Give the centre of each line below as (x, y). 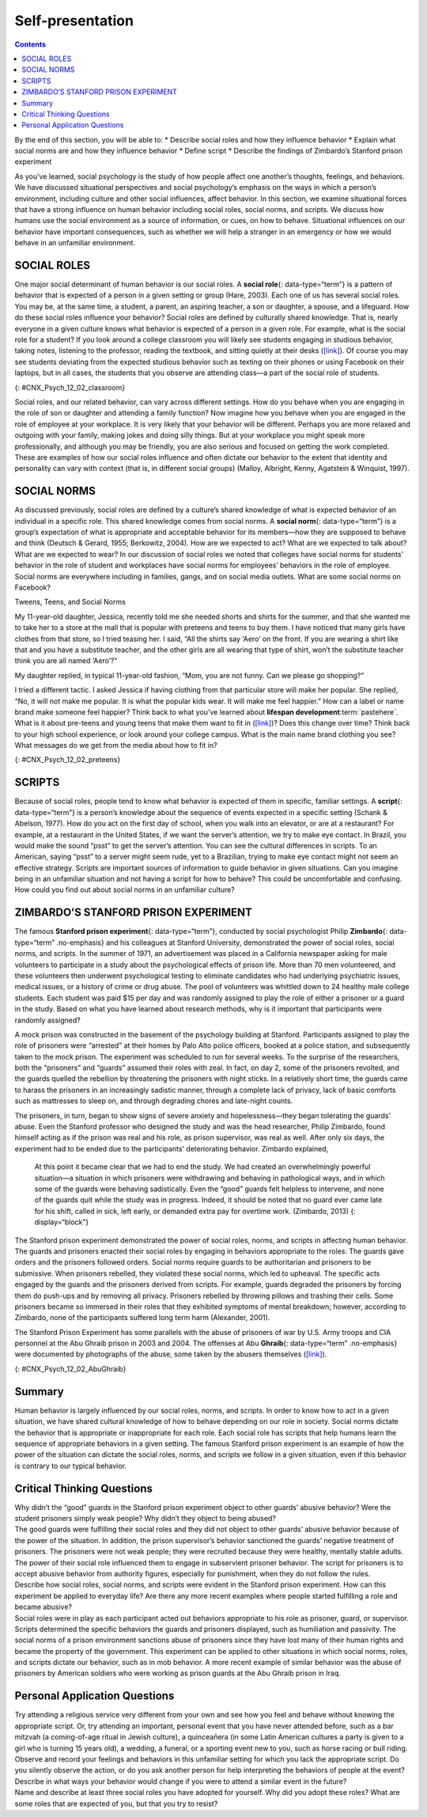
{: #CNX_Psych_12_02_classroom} (70, 387)
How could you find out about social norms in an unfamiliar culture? (125, 890)
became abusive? (43, 1607)
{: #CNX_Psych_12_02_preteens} (68, 760)
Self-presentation (74, 21)
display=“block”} (62, 1222)
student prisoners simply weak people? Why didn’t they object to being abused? (145, 1518)
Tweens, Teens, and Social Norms (70, 602)
